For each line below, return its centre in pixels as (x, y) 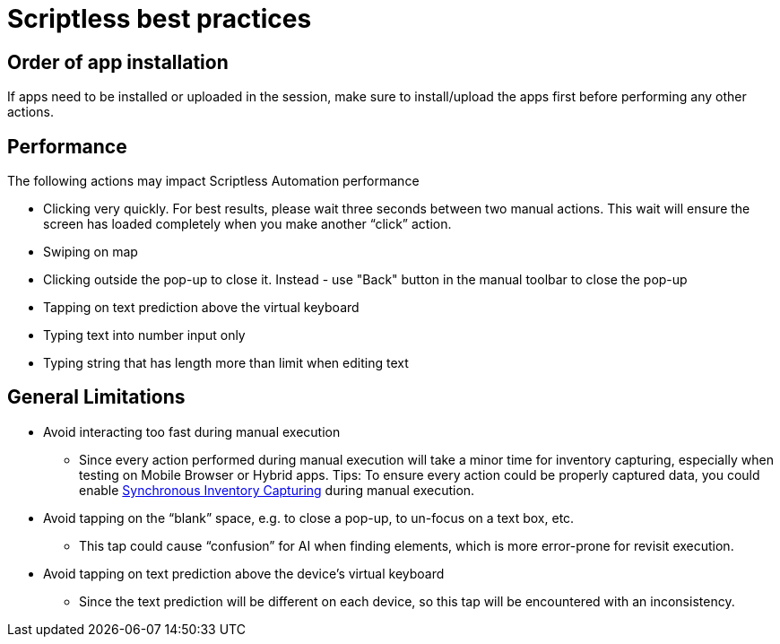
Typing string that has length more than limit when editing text (226, 363)
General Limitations (96, 397)
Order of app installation (118, 62)
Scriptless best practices (160, 19)
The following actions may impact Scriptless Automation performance (213, 181)
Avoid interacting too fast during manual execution (192, 431)
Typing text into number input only (144, 335)
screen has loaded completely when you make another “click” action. (247, 224)
